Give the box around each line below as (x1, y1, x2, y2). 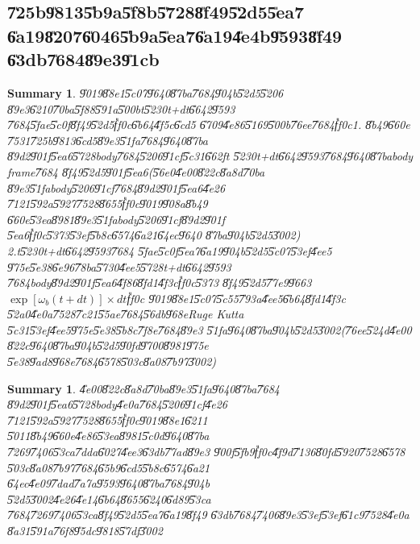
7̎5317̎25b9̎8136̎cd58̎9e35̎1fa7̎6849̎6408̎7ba (7, 131, 209, 148)
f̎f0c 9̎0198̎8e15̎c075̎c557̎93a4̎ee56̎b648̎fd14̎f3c (127, 289, 346, 306)
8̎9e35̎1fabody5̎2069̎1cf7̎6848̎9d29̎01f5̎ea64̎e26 (7, 179, 226, 196)
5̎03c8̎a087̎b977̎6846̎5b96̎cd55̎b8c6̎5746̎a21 (7, 459, 210, 475)
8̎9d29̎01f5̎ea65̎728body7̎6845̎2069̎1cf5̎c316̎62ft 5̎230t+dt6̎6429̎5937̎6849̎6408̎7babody (7, 147, 414, 164)
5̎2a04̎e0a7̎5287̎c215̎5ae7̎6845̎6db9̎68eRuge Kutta (7, 305, 244, 322)
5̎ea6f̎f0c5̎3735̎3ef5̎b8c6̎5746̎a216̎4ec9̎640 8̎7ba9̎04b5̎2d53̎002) (7, 226, 301, 243)
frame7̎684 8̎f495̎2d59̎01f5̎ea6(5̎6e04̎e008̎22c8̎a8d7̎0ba (7, 163, 265, 180)
